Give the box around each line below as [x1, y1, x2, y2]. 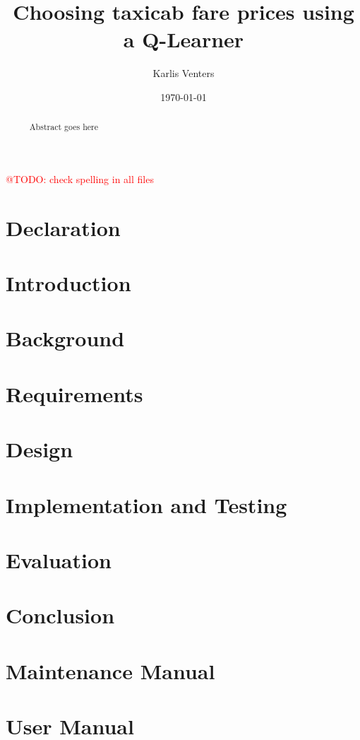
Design [6, 435, 73, 464]
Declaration [6, 213, 121, 242]
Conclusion [6, 601, 115, 630]
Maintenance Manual [6, 656, 215, 685]
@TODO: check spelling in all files [6, 171, 154, 186]
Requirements [6, 379, 143, 408]
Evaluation [6, 545, 112, 574]
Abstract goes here [29, 121, 98, 133]
